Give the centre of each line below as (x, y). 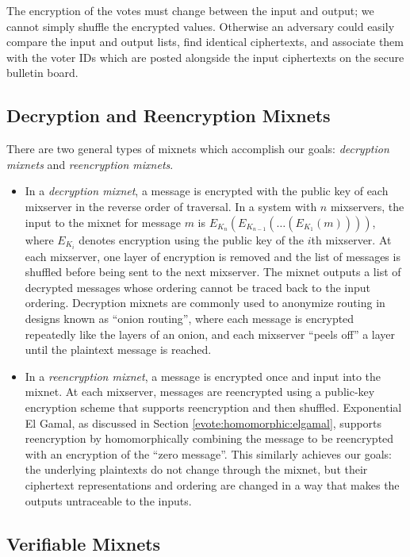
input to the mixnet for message (103, 222)
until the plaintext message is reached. (118, 350)
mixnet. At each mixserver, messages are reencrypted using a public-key (200, 392)
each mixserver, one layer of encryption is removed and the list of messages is (213, 256)
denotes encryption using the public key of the (192, 239)
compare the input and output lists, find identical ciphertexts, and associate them (205, 42)
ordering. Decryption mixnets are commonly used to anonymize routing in (205, 303)
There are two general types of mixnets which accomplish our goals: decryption (198, 149)
